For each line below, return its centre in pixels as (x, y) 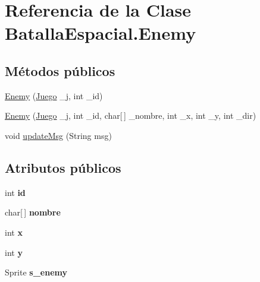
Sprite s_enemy (36, 272)
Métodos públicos (60, 70)
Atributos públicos (63, 167)
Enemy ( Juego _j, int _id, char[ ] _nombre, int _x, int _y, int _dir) (131, 115)
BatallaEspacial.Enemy (101, 33)
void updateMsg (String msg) (58, 135)
